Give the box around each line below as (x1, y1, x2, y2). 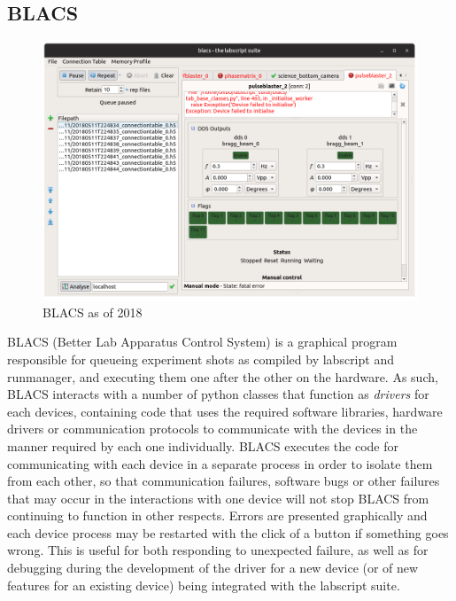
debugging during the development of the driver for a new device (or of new (7, 558, 419, 577)
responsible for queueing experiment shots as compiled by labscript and (7, 349, 394, 368)
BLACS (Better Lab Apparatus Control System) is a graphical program (7, 332, 398, 351)
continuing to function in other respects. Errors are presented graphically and (7, 506, 428, 525)
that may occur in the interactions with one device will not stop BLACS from (7, 488, 429, 507)
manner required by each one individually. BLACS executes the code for (7, 436, 399, 455)
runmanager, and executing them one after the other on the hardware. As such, (7, 367, 438, 386)
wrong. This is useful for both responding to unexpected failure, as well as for (7, 541, 429, 559)
